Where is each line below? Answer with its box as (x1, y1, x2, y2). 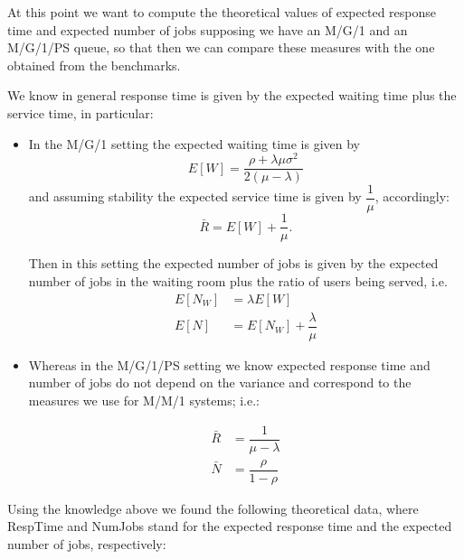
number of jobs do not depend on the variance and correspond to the (28, 373, 412, 392)
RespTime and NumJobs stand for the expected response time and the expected (7, 517, 452, 536)
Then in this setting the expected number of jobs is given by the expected (28, 254, 439, 273)
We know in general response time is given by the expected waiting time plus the (7, 86, 457, 105)
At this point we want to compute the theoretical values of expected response (7, 3, 436, 21)
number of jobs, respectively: (7, 534, 166, 553)
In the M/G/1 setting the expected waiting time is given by (28, 134, 360, 153)
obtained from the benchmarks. (7, 55, 181, 74)
